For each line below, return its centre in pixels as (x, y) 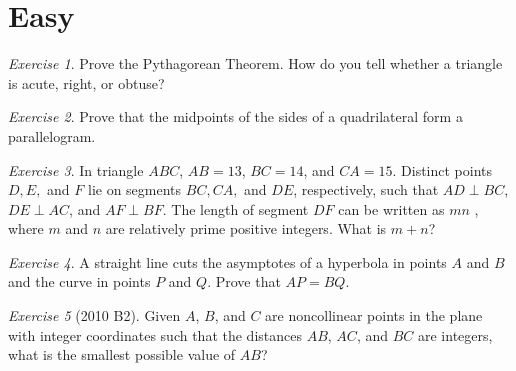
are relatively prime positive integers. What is (246, 228)
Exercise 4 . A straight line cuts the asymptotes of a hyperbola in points (227, 261)
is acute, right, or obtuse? (86, 82)
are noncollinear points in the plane (374, 315)
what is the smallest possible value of (122, 354)
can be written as (391, 208)
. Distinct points (442, 169)
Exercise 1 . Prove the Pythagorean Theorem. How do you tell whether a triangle (255, 63)
